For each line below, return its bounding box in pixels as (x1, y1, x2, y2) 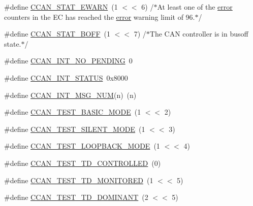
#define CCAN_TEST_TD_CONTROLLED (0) (4, 157, 161, 168)
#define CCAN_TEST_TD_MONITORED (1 (4, 175, 153, 185)
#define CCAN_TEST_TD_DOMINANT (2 (4, 192, 148, 202)
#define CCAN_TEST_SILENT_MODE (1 (4, 123, 145, 134)
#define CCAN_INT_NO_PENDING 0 (4, 55, 133, 66)
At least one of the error (157, 2, 233, 12)
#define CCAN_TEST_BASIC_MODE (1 (4, 107, 141, 117)
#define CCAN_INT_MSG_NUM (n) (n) (4, 89, 137, 100)
